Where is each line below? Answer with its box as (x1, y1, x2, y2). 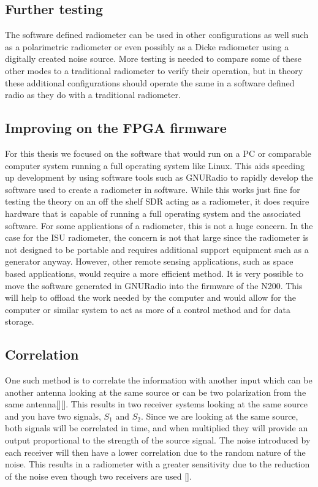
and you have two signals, (5, 409, 101, 422)
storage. (5, 315, 34, 328)
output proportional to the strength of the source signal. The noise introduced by (5, 434, 311, 447)
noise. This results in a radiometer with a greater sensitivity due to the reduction (5, 458, 310, 470)
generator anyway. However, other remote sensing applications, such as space (5, 255, 293, 268)
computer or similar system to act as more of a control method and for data (5, 303, 291, 315)
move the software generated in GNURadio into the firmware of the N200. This (5, 279, 303, 292)
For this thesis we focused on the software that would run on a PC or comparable (5, 146, 311, 159)
